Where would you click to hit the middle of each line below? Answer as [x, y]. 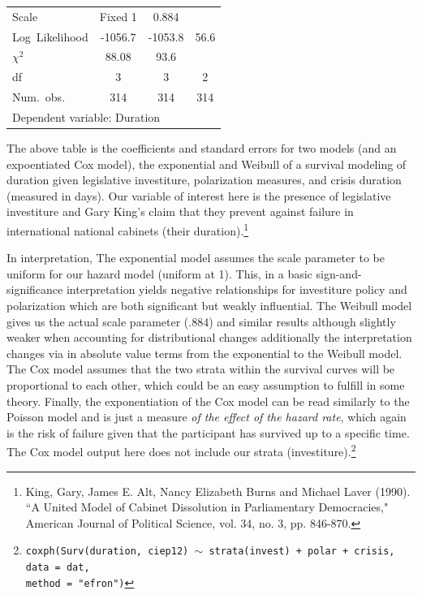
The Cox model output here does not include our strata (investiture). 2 [181, 451]
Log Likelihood [50, 36]
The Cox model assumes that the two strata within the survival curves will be [201, 369]
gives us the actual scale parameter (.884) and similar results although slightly [201, 321]
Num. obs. [39, 97]
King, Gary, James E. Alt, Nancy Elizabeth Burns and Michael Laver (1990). [218, 491]
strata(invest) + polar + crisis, [302, 552]
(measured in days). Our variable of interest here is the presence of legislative [199, 195]
